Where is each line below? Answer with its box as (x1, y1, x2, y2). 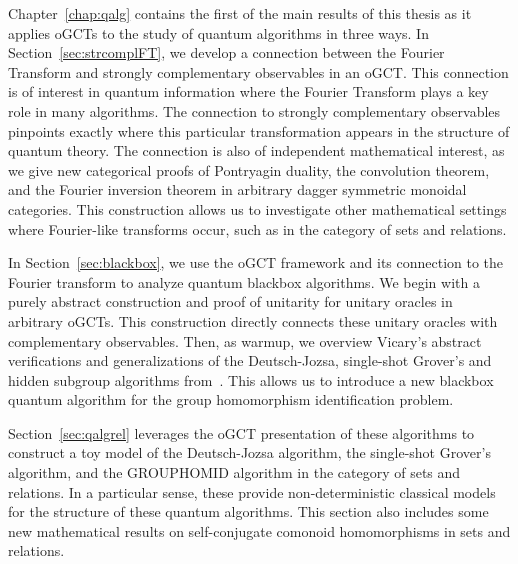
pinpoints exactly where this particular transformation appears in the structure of (8, 120, 510, 141)
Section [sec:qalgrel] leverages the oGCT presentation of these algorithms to (8, 422, 475, 443)
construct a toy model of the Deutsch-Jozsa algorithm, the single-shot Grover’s (8, 442, 491, 463)
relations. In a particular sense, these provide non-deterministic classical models (8, 481, 496, 502)
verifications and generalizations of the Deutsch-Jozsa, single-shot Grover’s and (8, 350, 492, 371)
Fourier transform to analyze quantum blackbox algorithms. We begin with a (8, 271, 480, 292)
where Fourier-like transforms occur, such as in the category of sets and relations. (8, 218, 507, 239)
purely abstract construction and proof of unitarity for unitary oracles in (8, 291, 453, 312)
